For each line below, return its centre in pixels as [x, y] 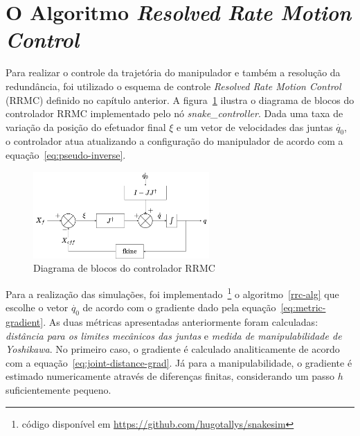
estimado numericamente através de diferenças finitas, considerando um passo [170, 376]
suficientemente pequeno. [58, 390]
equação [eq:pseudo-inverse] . [66, 155]
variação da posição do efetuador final [86, 127]
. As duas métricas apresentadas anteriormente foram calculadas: [181, 322]
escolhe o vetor [37, 307]
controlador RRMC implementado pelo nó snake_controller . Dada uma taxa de [174, 113]
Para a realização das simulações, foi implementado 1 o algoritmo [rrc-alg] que [172, 293]
